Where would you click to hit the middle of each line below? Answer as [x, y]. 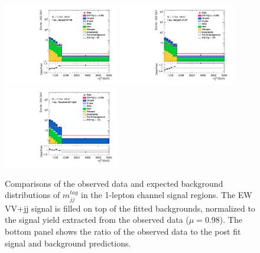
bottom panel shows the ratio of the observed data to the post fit [123, 231]
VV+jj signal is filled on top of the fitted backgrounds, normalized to [130, 208]
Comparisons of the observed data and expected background [114, 183]
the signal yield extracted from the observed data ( [97, 220]
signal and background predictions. [68, 243]
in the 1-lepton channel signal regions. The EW [167, 195]
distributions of [32, 195]
